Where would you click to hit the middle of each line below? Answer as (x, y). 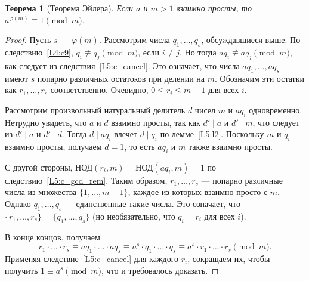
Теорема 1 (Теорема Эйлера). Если (69, 8)
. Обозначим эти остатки (259, 78)
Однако (18, 203)
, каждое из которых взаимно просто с (198, 192)
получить (21, 270)
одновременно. (276, 109)
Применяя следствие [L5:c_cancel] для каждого (92, 258)
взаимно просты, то (214, 8)
